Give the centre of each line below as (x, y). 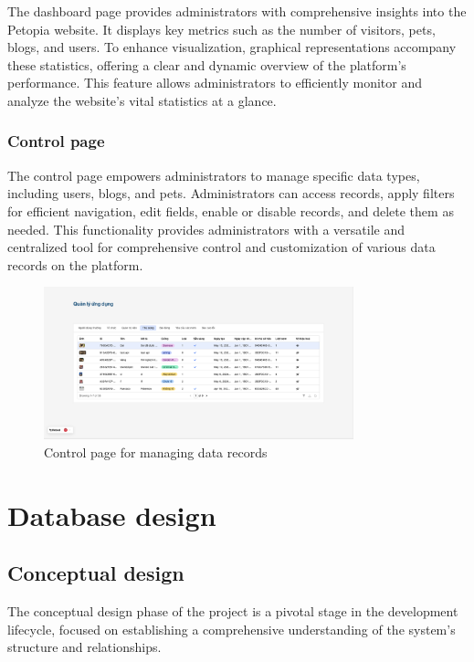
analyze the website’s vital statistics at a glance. (142, 100)
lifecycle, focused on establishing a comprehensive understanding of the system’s (232, 629)
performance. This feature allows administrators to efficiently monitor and (215, 83)
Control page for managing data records (156, 452)
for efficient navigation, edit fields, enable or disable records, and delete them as (231, 210)
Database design (112, 515)
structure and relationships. (84, 647)
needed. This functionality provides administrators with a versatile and (206, 229)
